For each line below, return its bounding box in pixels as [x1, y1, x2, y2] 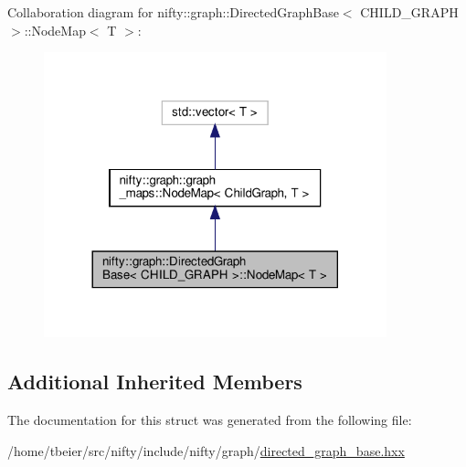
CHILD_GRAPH [360, 3, 459, 21]
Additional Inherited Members [7, 367, 302, 396]
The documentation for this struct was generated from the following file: [7, 409, 412, 429]
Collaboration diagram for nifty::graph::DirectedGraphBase [7, 3, 339, 21]
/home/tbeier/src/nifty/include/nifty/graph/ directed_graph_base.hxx [7, 440, 405, 460]
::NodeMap [24, 20, 86, 39]
